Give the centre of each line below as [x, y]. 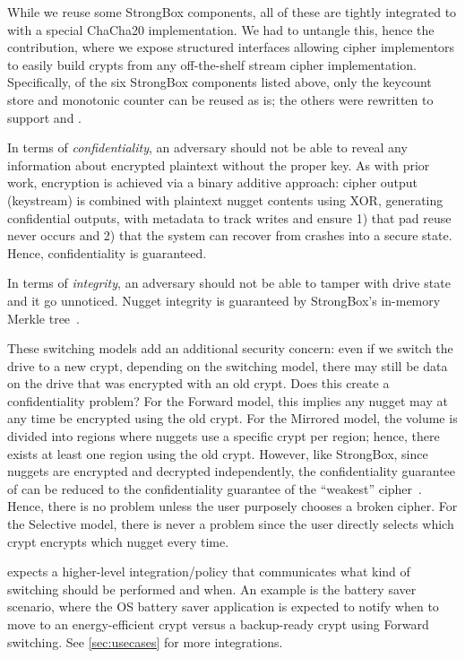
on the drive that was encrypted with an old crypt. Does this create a [198, 383]
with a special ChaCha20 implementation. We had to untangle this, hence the [221, 29]
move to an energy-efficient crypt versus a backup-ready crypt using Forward [218, 624]
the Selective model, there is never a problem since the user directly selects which [231, 524]
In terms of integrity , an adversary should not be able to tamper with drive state [229, 283]
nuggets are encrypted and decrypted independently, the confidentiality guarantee [232, 471]
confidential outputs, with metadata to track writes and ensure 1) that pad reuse [229, 217]
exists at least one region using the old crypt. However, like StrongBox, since [218, 453]
